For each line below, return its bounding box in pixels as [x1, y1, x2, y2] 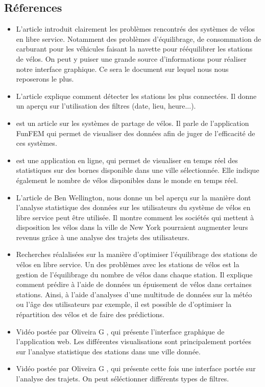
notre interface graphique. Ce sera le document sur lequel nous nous [16, 63, 229, 74]
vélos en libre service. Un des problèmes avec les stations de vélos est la [16, 259, 239, 270]
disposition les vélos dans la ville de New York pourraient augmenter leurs [16, 222, 248, 233]
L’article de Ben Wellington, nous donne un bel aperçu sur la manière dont [16, 192, 251, 202]
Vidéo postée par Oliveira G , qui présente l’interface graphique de [16, 326, 225, 337]
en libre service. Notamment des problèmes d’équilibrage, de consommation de [16, 33, 261, 44]
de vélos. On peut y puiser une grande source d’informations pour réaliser [16, 53, 247, 64]
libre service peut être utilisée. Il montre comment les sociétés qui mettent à [16, 212, 254, 222]
